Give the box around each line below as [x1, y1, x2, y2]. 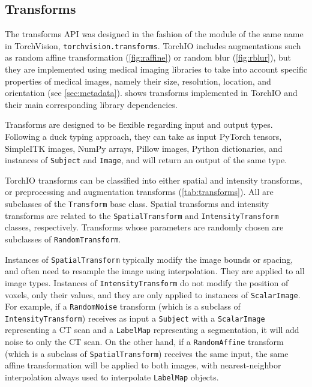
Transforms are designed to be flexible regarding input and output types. [5, 118, 273, 131]
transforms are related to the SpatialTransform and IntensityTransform [5, 209, 279, 221]
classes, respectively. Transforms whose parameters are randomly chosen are [5, 221, 284, 233]
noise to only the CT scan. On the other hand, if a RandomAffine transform [5, 335, 284, 348]
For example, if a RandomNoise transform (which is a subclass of [5, 300, 241, 313]
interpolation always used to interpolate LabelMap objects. [5, 371, 219, 383]
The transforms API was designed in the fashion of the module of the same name [5, 28, 304, 40]
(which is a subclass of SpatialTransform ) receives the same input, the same [5, 347, 289, 359]
